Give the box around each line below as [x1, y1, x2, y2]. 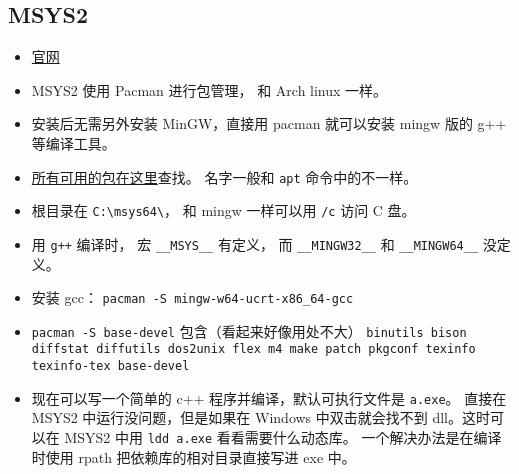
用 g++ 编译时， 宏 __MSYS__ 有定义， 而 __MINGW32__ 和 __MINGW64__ [31, 233, 479, 254]
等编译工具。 [31, 132, 116, 153]
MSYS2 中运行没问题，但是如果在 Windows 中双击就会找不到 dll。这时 [31, 407, 491, 428]
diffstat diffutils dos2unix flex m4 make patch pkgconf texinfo [31, 342, 476, 357]
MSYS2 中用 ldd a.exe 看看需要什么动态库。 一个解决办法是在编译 [64, 427, 502, 448]
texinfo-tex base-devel [31, 359, 190, 374]
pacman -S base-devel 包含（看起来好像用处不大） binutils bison [31, 320, 467, 341]
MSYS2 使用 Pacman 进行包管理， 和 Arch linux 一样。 [31, 79, 388, 100]
